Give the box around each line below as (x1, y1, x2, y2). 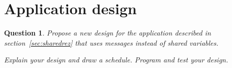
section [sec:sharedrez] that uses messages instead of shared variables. (4, 37, 219, 48)
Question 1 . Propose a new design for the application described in (4, 27, 211, 38)
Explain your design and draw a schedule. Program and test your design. (4, 54, 228, 65)
